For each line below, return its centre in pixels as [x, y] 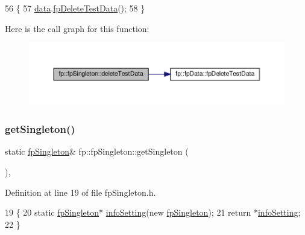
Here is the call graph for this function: [77, 28]
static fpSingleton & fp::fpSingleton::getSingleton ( [97, 151]
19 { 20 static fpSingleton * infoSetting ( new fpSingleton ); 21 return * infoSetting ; [153, 212]
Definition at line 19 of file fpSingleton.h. [80, 192]
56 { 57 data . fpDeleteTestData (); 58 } [75, 8]
